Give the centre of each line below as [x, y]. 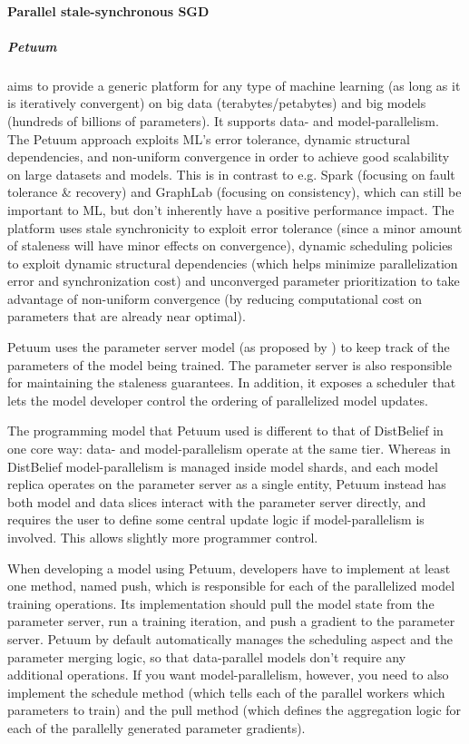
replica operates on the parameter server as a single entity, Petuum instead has [227, 484]
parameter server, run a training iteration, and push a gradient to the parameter [231, 621]
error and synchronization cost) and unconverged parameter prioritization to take [234, 281]
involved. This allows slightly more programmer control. [163, 537]
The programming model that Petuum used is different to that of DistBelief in [225, 431]
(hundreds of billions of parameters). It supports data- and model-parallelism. [223, 120]
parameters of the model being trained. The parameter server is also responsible [230, 364]
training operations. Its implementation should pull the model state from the [221, 603]
